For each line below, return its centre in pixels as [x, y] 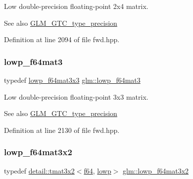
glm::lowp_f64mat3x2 [156, 170]
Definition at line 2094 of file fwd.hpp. [62, 39]
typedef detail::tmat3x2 [39, 170]
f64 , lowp [97, 170]
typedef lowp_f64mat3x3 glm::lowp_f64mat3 [72, 80]
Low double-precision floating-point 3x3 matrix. [76, 96]
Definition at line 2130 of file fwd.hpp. [62, 130]
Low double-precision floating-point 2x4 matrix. [76, 6]
